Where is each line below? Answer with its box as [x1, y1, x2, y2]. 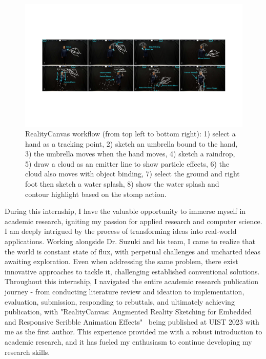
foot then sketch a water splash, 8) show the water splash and [25, 178, 219, 189]
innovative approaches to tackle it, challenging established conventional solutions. [5, 266, 260, 276]
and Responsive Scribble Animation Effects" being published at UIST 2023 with [5, 316, 259, 327]
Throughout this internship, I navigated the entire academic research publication [5, 276, 259, 287]
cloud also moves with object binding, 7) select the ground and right [25, 168, 240, 179]
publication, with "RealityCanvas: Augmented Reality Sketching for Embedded [5, 306, 252, 317]
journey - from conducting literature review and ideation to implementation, [5, 286, 244, 296]
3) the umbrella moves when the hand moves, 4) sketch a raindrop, [25, 148, 235, 159]
